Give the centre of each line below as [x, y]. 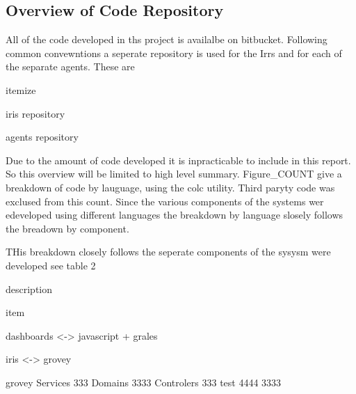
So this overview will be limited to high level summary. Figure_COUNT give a [174, 174]
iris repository [35, 113]
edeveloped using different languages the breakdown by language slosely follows [175, 215]
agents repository [42, 137]
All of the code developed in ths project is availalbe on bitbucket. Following [167, 39]
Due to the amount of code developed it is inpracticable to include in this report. [178, 160]
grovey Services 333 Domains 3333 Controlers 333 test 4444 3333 [144, 382]
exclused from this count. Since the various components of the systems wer [165, 201]
